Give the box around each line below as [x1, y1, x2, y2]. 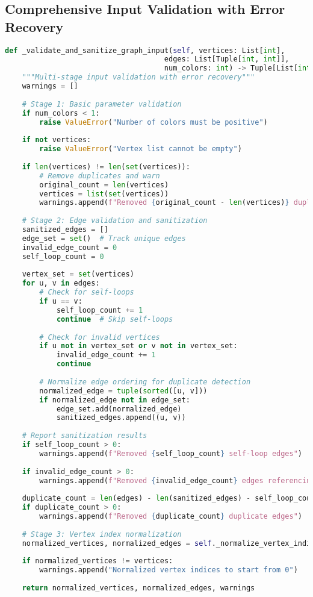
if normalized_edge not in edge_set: [39, 395, 190, 404]
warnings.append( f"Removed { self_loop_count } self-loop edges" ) [39, 449, 303, 458]
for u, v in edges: [22, 279, 100, 288]
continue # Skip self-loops [56, 314, 173, 324]
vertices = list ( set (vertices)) [39, 189, 169, 198]
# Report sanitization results [22, 431, 147, 440]
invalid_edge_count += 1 [56, 351, 156, 360]
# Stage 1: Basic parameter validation [22, 99, 182, 108]
